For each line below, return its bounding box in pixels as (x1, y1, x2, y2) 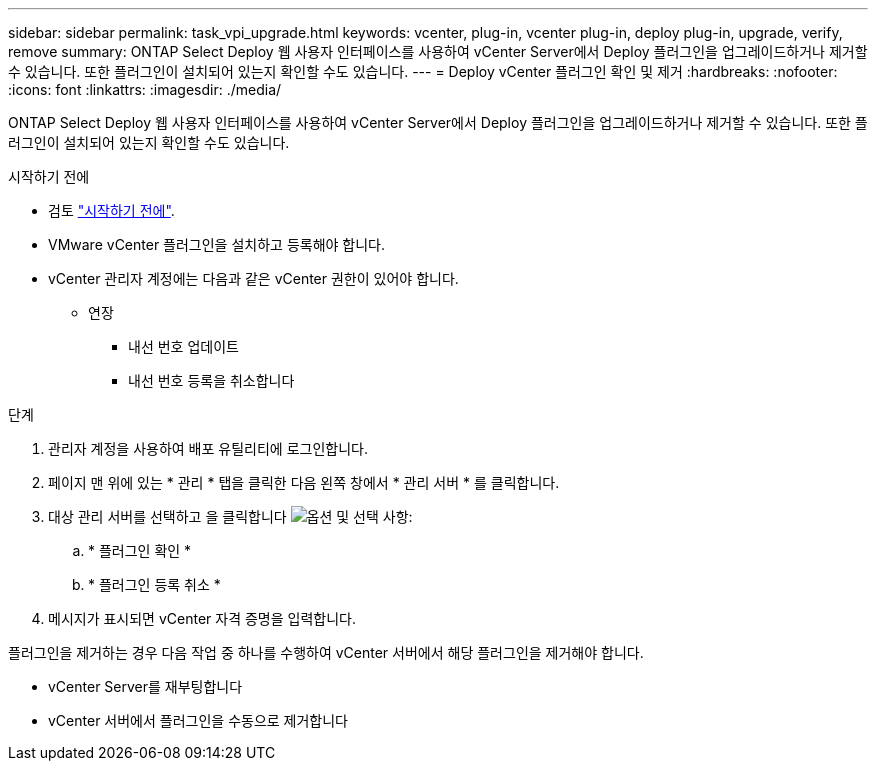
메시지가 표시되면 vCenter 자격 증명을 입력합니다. (48, 610, 356, 627)
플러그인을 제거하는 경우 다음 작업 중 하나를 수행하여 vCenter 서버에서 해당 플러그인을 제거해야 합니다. (8, 644, 644, 661)
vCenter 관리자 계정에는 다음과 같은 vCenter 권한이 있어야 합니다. (48, 270, 459, 287)
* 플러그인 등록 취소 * (88, 576, 221, 593)
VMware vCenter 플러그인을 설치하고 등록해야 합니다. (48, 236, 386, 253)
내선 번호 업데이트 (128, 338, 239, 355)
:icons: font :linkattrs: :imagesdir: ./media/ (8, 81, 282, 98)
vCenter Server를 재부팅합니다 (48, 678, 243, 695)
